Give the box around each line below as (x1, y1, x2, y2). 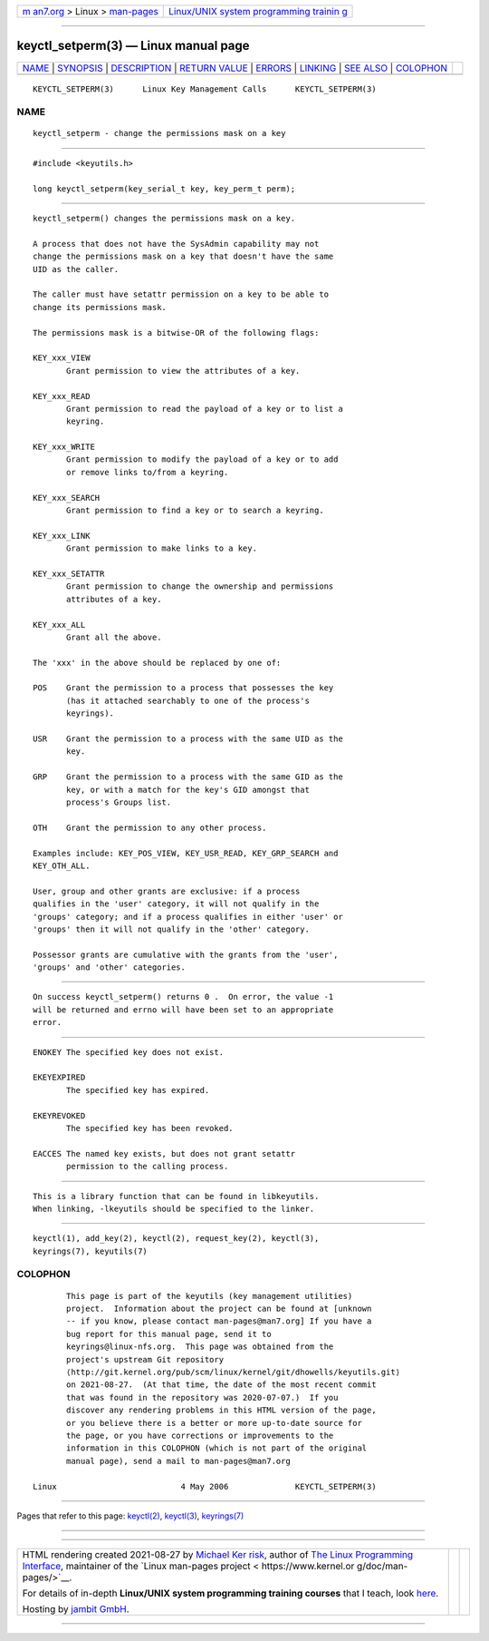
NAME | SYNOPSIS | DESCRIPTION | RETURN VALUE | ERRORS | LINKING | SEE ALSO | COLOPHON (22, 62, 448, 74)
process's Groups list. (66, 797, 172, 807)
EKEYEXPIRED (33, 1072, 86, 1083)
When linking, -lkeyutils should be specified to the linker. (33, 1203, 315, 1214)
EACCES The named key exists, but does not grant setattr (33, 1148, 296, 1158)
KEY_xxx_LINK (33, 531, 91, 541)
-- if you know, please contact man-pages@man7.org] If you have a (66, 1316, 372, 1326)
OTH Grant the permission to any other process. (33, 822, 267, 833)
